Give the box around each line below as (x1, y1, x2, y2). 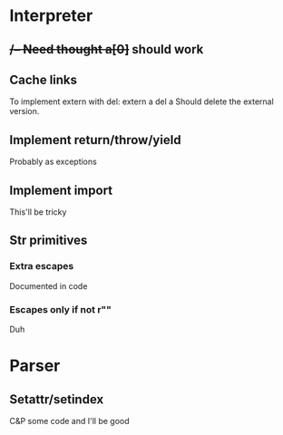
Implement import (9, 182, 113, 198)
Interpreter (9, 5, 93, 26)
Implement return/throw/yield (9, 132, 181, 148)
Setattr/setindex (9, 391, 104, 407)
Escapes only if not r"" (9, 303, 112, 315)
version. (9, 106, 40, 117)
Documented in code (9, 280, 88, 291)
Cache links (9, 72, 78, 87)
